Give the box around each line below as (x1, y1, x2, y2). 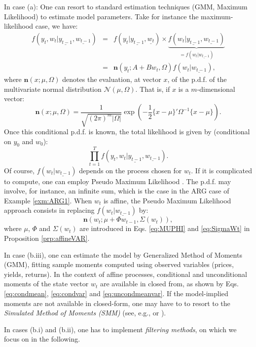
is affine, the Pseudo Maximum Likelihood (103, 195, 231, 205)
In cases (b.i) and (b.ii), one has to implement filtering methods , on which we (4, 324, 237, 334)
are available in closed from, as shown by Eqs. (100, 278, 239, 289)
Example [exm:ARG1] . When (4, 195, 92, 205)
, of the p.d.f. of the (167, 74, 227, 84)
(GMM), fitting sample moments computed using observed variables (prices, (4, 259, 234, 270)
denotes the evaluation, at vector (62, 74, 161, 84)
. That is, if (135, 83, 170, 94)
